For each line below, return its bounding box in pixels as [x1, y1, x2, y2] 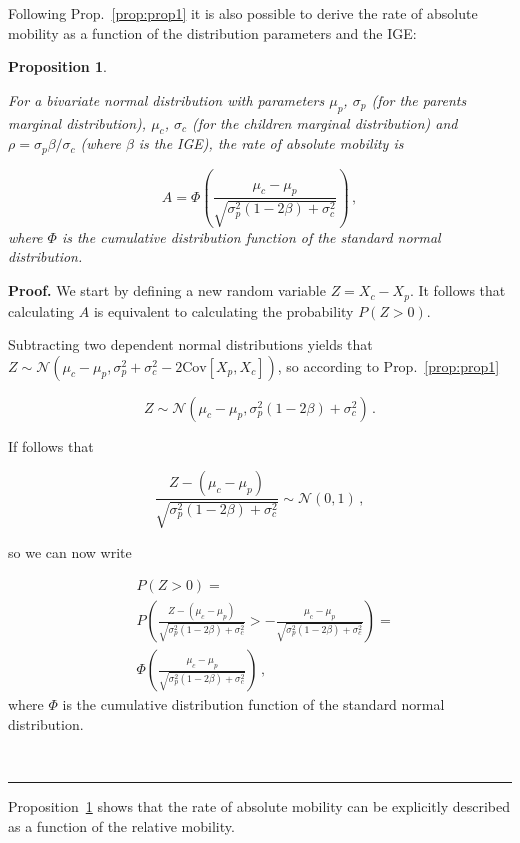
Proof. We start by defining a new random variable [8, 280, 326, 301]
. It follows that [409, 280, 506, 301]
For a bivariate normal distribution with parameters [8, 89, 325, 110]
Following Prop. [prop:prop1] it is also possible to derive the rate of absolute [8, 3, 478, 23]
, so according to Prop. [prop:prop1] [277, 355, 500, 376]
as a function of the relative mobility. [8, 815, 235, 836]
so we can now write [8, 541, 132, 562]
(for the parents [371, 89, 467, 110]
